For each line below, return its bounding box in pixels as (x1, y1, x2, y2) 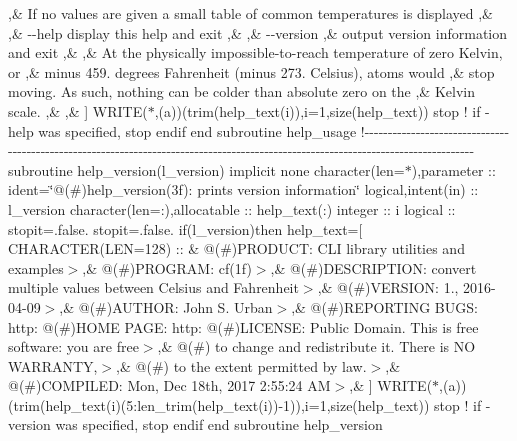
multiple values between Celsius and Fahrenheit (8, 277, 299, 298)
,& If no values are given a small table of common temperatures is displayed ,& (8, 3, 494, 23)
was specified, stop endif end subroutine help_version (55, 414, 383, 435)
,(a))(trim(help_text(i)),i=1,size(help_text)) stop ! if (154, 100, 481, 121)
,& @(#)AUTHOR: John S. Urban (59, 296, 273, 317)
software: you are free (8, 336, 139, 357)
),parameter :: (411, 159, 496, 180)
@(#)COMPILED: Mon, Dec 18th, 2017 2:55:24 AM (8, 375, 331, 396)
